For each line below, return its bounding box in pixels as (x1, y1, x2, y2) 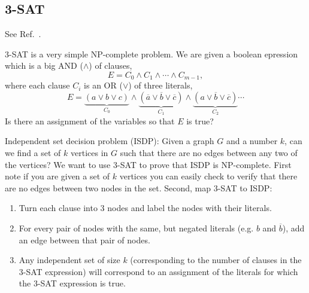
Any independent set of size (19, 254, 120, 266)
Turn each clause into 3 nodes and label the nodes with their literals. (19, 202, 272, 214)
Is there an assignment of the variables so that (5, 114, 175, 127)
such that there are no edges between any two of (120, 146, 298, 159)
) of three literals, (128, 79, 193, 91)
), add (282, 222, 305, 234)
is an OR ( (84, 79, 123, 91)
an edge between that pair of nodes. (19, 233, 150, 246)
